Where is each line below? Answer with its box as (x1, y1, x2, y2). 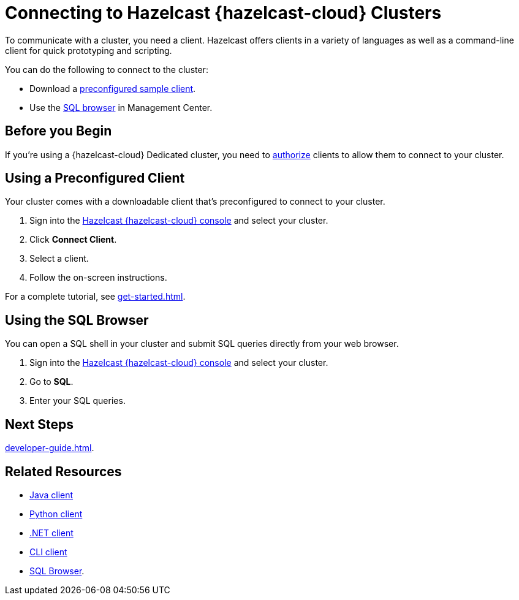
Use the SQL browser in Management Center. (29, 102, 213, 113)
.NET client (29, 527, 74, 538)
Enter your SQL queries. (29, 395, 126, 406)
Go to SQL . (29, 376, 74, 387)
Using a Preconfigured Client (5, 170, 185, 186)
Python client (29, 508, 83, 519)
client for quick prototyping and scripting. (5, 45, 172, 56)
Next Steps (5, 416, 74, 432)
